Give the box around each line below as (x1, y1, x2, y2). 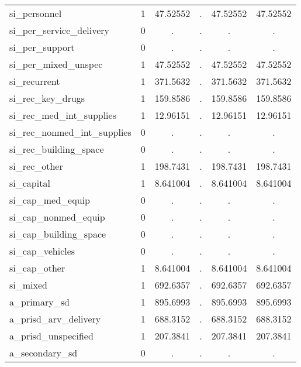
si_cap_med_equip (9, 193, 90, 207)
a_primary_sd (9, 295, 70, 308)
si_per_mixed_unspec (9, 57, 103, 71)
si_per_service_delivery (9, 23, 109, 37)
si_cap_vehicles (9, 244, 75, 258)
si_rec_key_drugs (9, 91, 85, 105)
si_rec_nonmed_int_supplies (9, 125, 132, 139)
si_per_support (9, 40, 75, 54)
